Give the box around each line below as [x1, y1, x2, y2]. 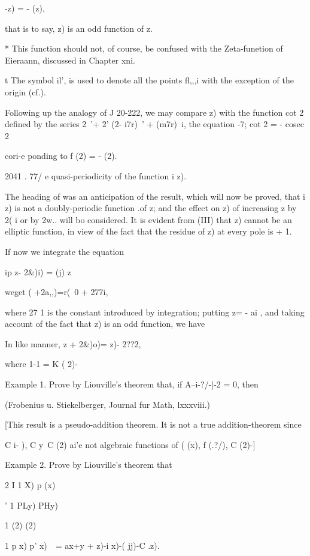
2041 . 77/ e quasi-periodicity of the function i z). [5, 169, 187, 182]
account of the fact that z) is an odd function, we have [5, 317, 205, 330]
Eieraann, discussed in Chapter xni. [5, 53, 135, 66]
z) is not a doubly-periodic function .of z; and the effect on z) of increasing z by [5, 202, 297, 214]
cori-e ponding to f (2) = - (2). [5, 149, 117, 162]
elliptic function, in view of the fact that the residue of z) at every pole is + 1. [5, 225, 292, 238]
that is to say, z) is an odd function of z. [5, 22, 153, 34]
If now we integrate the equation [5, 245, 124, 257]
